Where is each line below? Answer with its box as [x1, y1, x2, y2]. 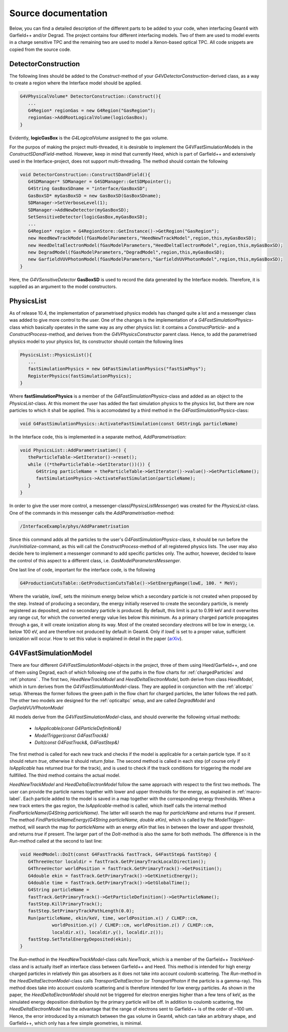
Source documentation [9, 8, 108, 19]
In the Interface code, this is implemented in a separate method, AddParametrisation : [9, 433, 187, 439]
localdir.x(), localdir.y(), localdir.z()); [51, 929, 164, 935]
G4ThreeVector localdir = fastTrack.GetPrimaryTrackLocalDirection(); [28, 859, 206, 864]
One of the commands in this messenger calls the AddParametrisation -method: [9, 510, 175, 516]
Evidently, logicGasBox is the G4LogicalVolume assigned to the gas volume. [9, 134, 168, 141]
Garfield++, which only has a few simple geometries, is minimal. [9, 1020, 142, 1026]
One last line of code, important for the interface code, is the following [9, 567, 155, 573]
